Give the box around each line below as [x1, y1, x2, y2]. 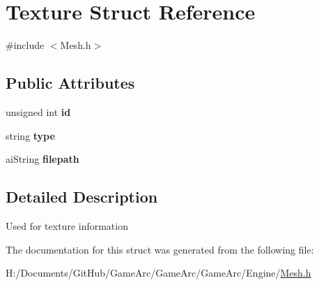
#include [6, 38, 45, 52]
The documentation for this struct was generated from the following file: [6, 242, 314, 256]
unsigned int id [6, 104, 71, 119]
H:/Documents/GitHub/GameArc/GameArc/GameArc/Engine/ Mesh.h [6, 265, 311, 280]
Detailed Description [6, 186, 158, 207]
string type [6, 128, 55, 142]
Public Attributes [6, 72, 135, 94]
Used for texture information [6, 218, 128, 233]
